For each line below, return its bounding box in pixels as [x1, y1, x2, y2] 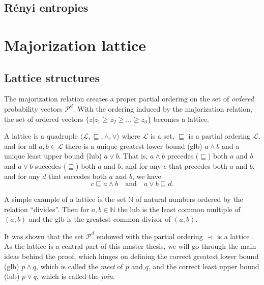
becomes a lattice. [153, 113, 209, 124]
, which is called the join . [36, 271, 115, 281]
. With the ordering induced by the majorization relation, [73, 103, 252, 114]
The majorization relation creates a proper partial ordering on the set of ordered [4, 93, 254, 104]
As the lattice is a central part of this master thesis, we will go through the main [4, 241, 256, 251]
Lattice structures [4, 69, 100, 85]
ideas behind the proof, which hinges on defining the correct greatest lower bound [4, 251, 259, 262]
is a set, [150, 131, 174, 141]
